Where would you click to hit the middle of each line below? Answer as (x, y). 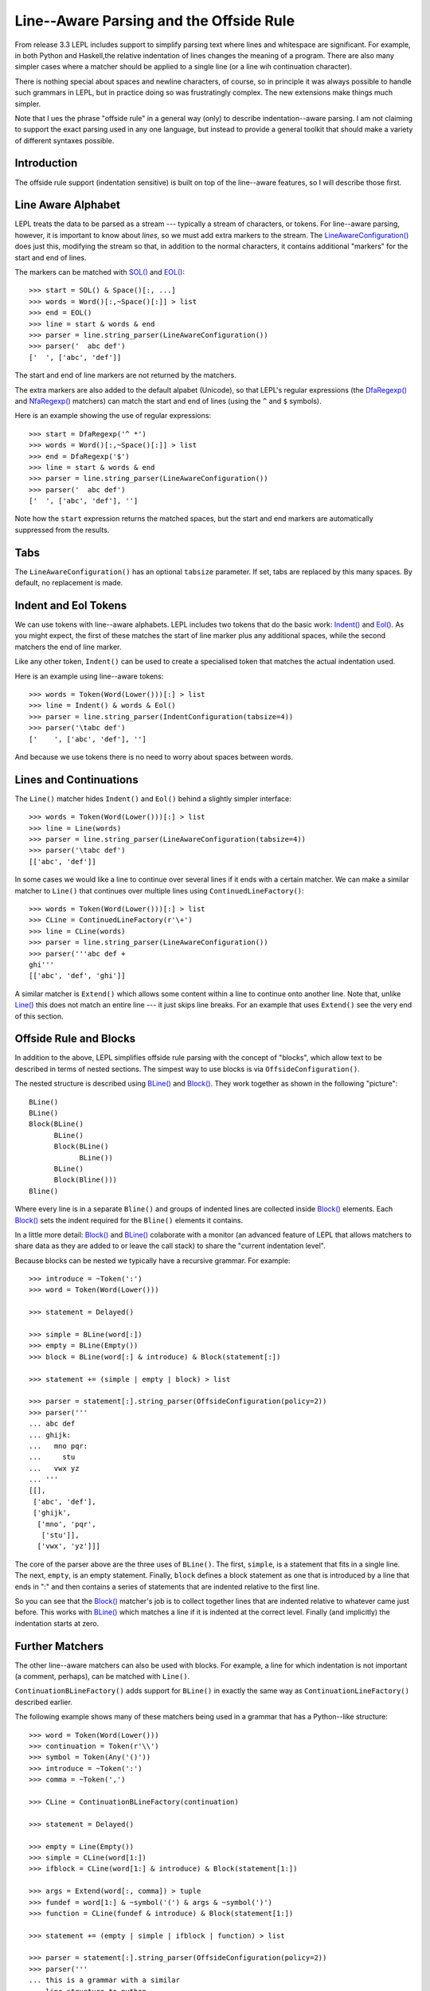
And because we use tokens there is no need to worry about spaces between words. (154, 757)
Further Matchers (59, 1646)
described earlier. (44, 1702)
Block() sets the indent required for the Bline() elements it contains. (129, 1220)
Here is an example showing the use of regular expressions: (113, 416)
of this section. (39, 1016)
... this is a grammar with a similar (105, 1980)
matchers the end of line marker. (68, 647)
